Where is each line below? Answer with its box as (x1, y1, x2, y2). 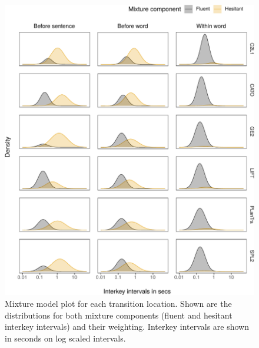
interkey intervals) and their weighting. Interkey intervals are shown (5, 320, 250, 333)
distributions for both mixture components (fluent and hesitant (5, 309, 233, 321)
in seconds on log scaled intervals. (5, 332, 126, 344)
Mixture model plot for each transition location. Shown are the (5, 297, 232, 309)
